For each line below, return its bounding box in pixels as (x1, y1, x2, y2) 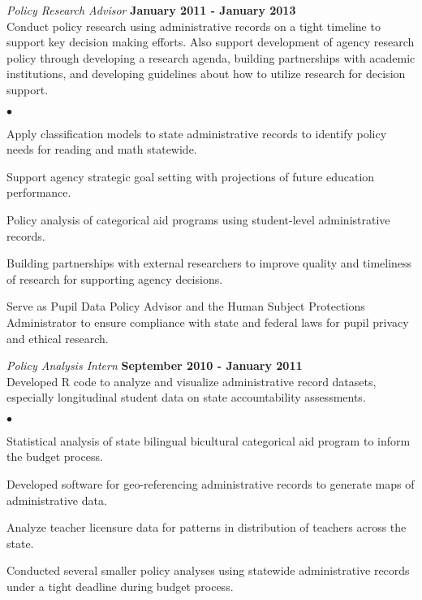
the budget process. (6, 448, 103, 465)
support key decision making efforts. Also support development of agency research (6, 33, 415, 50)
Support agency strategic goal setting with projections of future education (6, 167, 375, 185)
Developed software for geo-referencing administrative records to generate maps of (6, 476, 415, 493)
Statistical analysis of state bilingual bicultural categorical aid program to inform (6, 432, 411, 449)
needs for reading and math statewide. (6, 141, 197, 158)
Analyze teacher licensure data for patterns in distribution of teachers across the (6, 519, 407, 536)
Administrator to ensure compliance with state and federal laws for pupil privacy (6, 313, 409, 330)
